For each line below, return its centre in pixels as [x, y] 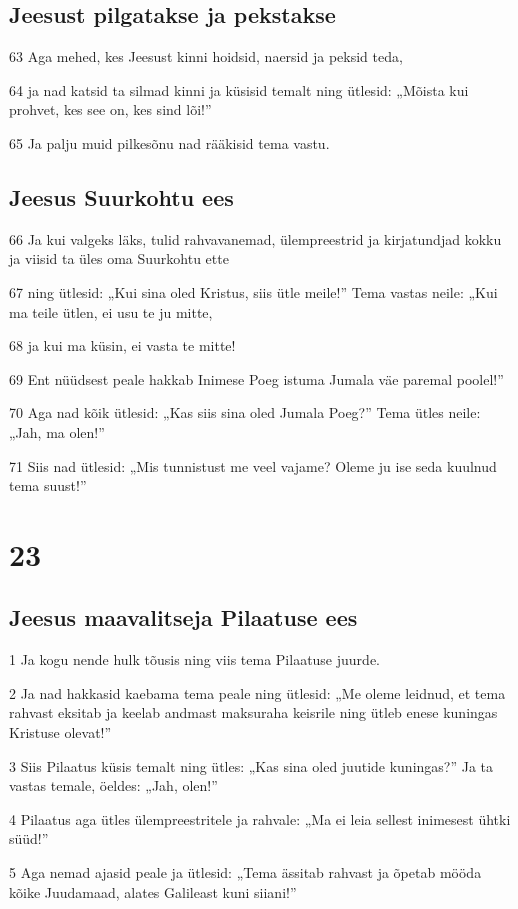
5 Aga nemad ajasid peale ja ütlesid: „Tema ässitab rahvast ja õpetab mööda [245, 872]
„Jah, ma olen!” [57, 431]
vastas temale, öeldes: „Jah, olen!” [113, 785]
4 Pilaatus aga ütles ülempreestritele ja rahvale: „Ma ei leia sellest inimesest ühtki [260, 818]
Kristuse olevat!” [60, 732]
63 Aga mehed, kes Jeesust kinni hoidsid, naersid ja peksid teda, [206, 56]
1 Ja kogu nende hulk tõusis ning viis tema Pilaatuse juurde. [194, 659]
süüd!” [29, 838]
